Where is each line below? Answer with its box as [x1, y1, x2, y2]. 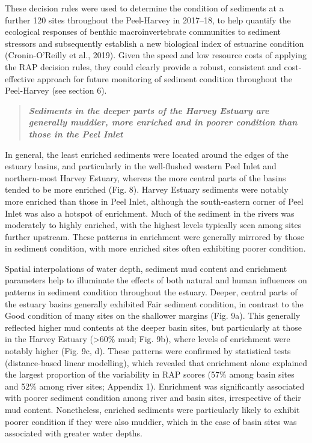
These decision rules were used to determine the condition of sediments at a [5, 2, 284, 14]
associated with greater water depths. [5, 427, 142, 439]
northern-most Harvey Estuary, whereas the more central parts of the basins [5, 171, 286, 184]
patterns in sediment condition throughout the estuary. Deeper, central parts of [5, 286, 298, 298]
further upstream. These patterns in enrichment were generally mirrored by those [5, 230, 305, 243]
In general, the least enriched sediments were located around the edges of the [5, 148, 289, 160]
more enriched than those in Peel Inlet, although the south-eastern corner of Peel [5, 194, 304, 207]
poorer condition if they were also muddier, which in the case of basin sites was [5, 415, 297, 427]
